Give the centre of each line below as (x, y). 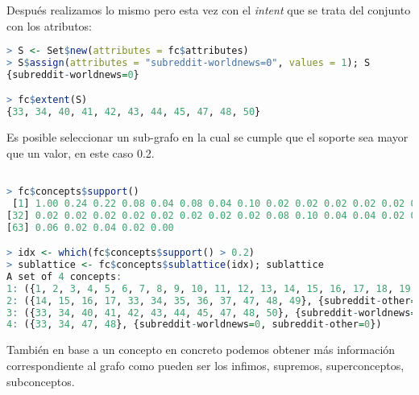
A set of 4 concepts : (64, 276)
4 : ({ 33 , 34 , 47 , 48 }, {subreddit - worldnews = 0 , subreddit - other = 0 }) (194, 325)
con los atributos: (49, 25)
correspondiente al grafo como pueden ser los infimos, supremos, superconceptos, (205, 365)
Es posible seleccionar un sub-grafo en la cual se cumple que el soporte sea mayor (207, 137)
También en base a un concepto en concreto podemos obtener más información (201, 350)
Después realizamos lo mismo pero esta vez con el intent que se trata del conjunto (209, 10)
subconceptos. (41, 381)
